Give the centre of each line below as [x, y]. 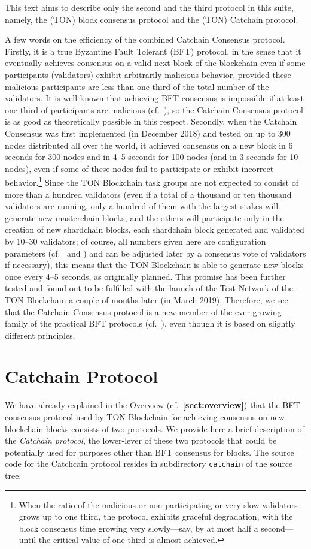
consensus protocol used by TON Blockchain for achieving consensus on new [145, 417]
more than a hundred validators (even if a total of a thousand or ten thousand [148, 194]
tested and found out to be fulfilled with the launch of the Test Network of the [149, 288]
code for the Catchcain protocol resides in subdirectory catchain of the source [149, 464]
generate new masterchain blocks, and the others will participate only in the [144, 217]
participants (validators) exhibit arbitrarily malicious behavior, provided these [148, 74]
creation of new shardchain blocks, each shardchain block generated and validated [155, 229]
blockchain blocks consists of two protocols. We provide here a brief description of [155, 428]
